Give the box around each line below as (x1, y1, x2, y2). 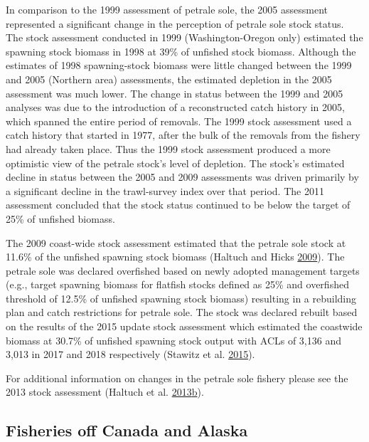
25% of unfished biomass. (6, 211, 115, 226)
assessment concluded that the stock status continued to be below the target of (6, 197, 351, 212)
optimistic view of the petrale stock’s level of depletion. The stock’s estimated (6, 155, 345, 170)
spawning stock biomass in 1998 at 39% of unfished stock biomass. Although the (6, 43, 356, 58)
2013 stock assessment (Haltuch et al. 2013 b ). (6, 384, 204, 399)
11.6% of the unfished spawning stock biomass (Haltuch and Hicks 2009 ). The (6, 249, 345, 264)
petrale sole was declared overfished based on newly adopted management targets (6, 263, 360, 278)
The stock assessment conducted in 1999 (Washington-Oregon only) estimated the (6, 30, 363, 45)
